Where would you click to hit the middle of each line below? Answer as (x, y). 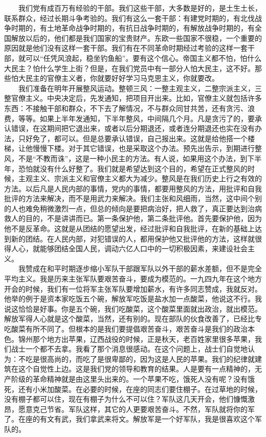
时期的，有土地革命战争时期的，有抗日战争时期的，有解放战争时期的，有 (133, 28)
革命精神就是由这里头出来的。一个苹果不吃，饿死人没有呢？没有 (140, 378)
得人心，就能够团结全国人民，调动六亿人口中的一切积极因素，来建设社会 (126, 248)
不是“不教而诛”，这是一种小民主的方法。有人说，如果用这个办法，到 (133, 158)
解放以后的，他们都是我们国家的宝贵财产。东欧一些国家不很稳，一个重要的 (136, 38)
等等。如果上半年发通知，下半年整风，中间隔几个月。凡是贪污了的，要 (136, 118)
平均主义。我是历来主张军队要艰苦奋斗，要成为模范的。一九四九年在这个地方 (133, 279)
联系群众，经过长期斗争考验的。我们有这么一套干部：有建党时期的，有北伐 (129, 18)
